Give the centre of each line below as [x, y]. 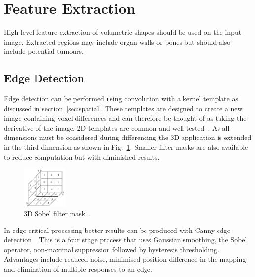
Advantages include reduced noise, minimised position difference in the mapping [125, 259]
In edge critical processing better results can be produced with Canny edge [117, 230]
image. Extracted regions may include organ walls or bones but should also [117, 41]
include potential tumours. [44, 51]
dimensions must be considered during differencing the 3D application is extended [128, 137]
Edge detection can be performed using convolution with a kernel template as [121, 99]
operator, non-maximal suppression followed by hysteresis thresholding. [111, 249]
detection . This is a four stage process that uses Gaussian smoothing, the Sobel [126, 240]
